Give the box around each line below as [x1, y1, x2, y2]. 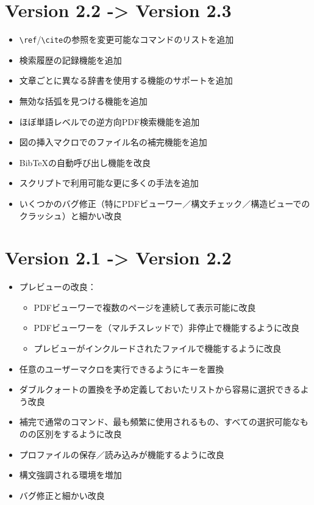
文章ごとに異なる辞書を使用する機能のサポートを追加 [19, 74, 233, 87]
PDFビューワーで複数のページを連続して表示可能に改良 [34, 300, 256, 313]
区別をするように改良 [36, 427, 122, 440]
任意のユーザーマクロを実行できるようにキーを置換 [19, 362, 224, 375]
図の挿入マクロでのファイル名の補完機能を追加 [19, 136, 207, 148]
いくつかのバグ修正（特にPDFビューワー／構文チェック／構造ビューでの [19, 197, 310, 209]
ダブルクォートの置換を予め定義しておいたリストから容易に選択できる [19, 383, 301, 396]
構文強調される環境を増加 [19, 468, 122, 481]
